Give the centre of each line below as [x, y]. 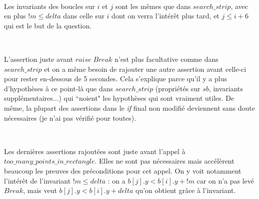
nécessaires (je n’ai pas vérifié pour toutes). [70, 117]
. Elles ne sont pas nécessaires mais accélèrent [164, 161]
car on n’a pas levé [225, 180]
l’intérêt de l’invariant [37, 180]
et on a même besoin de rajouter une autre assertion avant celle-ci [145, 69]
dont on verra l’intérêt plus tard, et [165, 16]
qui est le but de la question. [48, 25]
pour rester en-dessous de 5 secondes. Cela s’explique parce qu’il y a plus [116, 79]
